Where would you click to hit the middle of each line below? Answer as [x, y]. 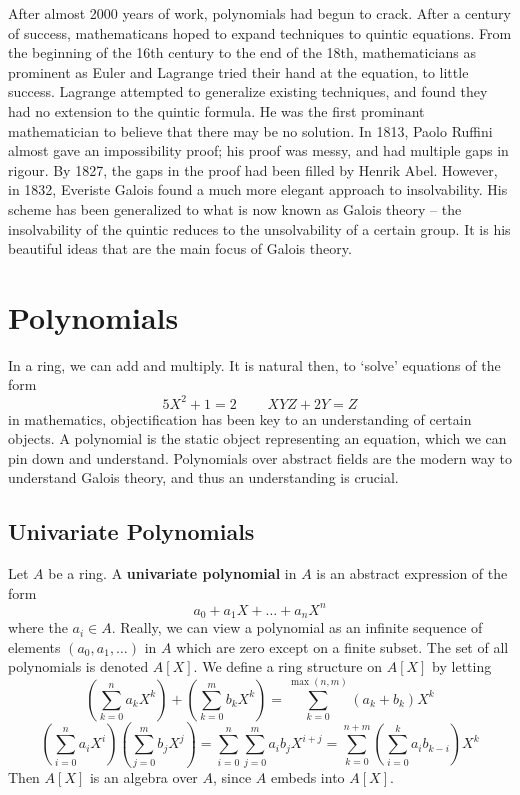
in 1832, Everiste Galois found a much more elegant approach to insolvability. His [258, 189]
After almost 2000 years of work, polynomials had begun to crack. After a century [259, 13]
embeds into [308, 776]
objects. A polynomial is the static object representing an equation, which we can [257, 438]
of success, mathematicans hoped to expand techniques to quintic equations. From [260, 32]
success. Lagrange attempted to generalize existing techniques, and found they [248, 91]
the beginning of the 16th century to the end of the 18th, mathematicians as [242, 52]
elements [34, 646]
